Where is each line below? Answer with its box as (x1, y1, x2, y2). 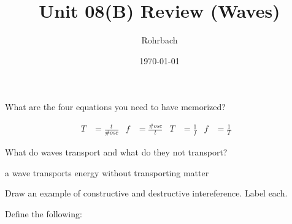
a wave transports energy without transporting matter (5, 166, 209, 179)
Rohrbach (141, 34, 178, 47)
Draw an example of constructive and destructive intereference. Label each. (5, 187, 288, 200)
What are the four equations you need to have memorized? (5, 100, 226, 113)
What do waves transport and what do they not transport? (5, 146, 228, 159)
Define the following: (5, 207, 82, 220)
